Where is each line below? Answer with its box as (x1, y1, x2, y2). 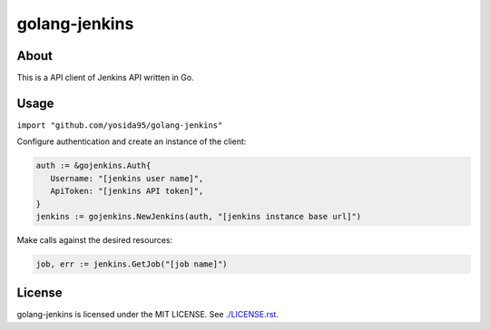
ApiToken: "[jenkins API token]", (50, 186, 204, 197)
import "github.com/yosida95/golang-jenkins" (16, 120, 223, 131)
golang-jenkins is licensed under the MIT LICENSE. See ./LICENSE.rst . (16, 309, 279, 320)
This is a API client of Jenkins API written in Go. (16, 73, 194, 83)
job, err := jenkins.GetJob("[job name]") (35, 258, 228, 269)
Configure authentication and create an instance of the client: (16, 136, 247, 147)
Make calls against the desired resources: (16, 234, 173, 245)
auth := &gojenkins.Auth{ (35, 160, 152, 171)
